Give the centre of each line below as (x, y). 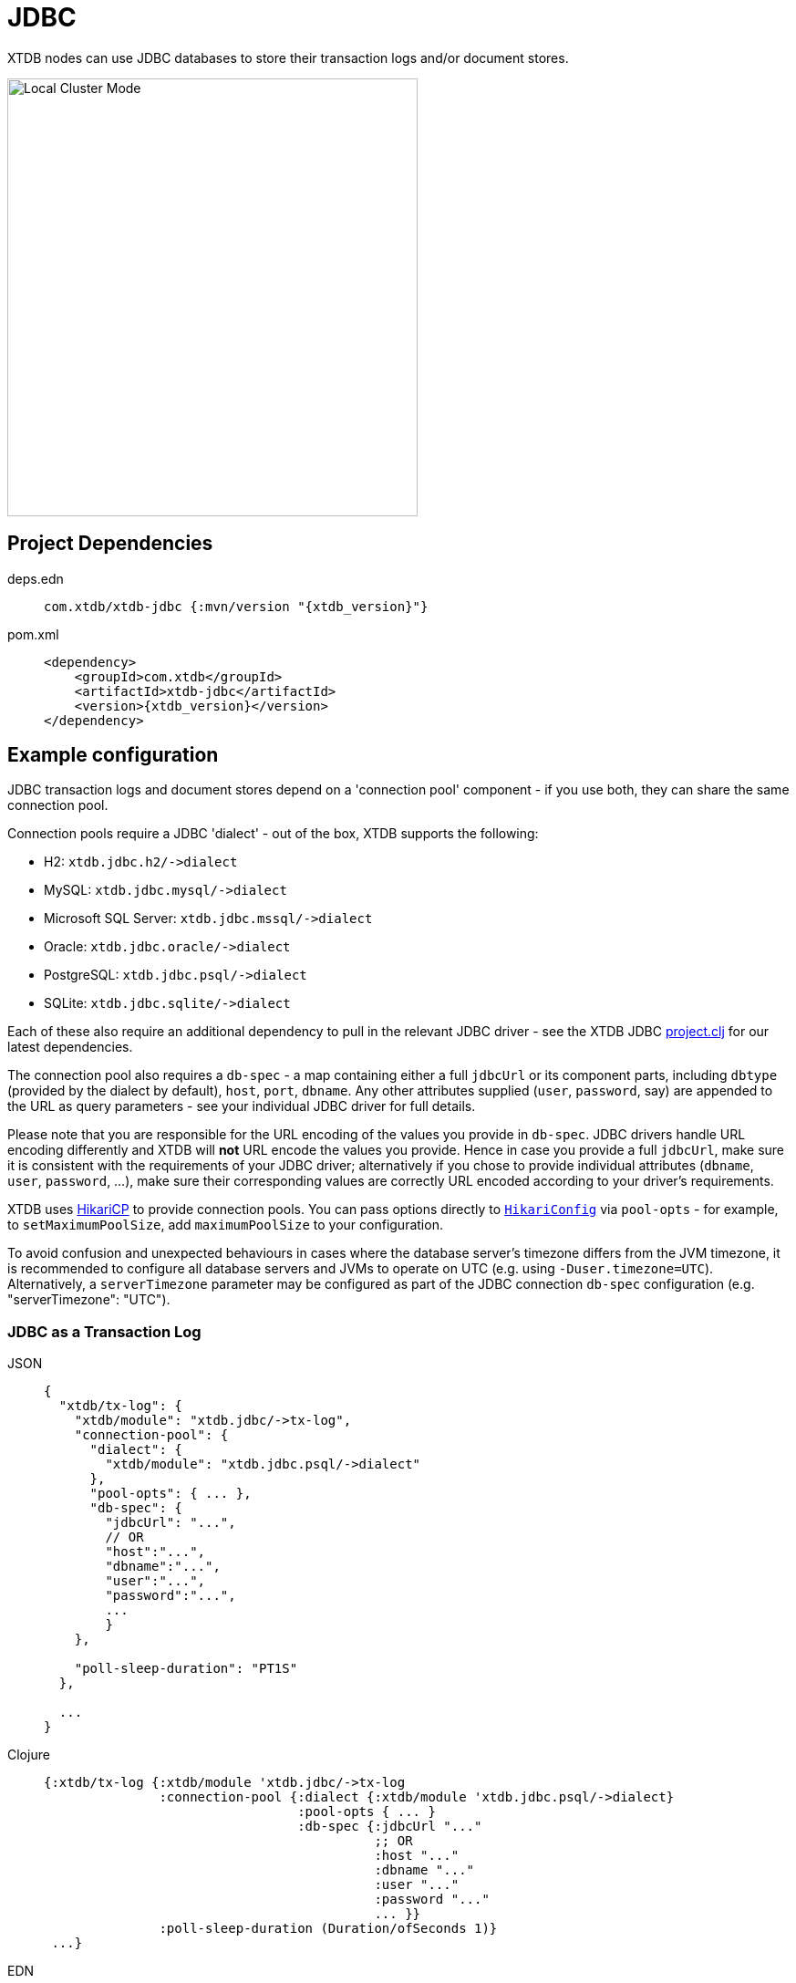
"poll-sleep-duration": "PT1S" (186, 1669)
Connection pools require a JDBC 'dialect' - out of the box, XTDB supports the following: (273, 834)
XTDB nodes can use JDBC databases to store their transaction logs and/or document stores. (288, 57)
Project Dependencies (110, 544)
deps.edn (36, 578)
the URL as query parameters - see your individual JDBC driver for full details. (242, 1106)
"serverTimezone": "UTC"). (89, 1300)
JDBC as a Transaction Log (104, 1331)
